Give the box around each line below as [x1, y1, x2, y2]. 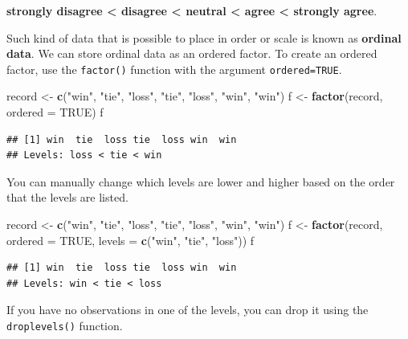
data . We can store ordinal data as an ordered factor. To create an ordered [6, 45, 377, 62]
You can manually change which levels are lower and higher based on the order [6, 173, 395, 190]
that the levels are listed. [6, 189, 129, 206]
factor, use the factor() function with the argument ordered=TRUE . [6, 60, 342, 77]
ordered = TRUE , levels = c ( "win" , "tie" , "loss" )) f [6, 231, 255, 248]
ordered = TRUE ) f [6, 104, 104, 120]
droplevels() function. [6, 317, 123, 333]
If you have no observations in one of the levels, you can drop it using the [6, 301, 369, 318]
